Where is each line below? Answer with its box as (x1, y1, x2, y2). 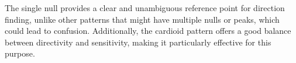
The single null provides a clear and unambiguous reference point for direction (5, 2, 285, 13)
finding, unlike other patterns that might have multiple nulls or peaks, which (5, 13, 280, 25)
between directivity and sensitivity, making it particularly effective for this (5, 36, 271, 48)
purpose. (5, 47, 35, 60)
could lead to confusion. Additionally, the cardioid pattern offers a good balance (5, 24, 291, 37)
